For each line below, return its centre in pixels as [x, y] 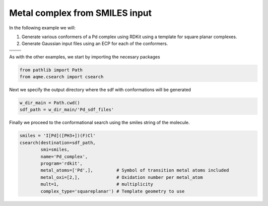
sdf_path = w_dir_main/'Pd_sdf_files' [67, 110]
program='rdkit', [62, 163]
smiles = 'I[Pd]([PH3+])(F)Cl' [58, 136]
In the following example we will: [42, 28]
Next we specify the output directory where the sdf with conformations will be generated [100, 90]
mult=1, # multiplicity [97, 184]
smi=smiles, [55, 150]
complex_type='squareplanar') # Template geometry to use [112, 191]
